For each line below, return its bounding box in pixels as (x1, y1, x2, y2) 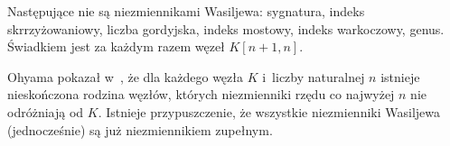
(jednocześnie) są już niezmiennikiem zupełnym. (7, 120, 273, 139)
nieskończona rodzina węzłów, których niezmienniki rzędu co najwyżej (7, 85, 395, 104)
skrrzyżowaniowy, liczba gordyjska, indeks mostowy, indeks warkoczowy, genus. (7, 19, 445, 38)
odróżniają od (7, 102, 84, 121)
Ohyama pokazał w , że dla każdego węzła (7, 67, 243, 86)
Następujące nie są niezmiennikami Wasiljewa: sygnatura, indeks (7, 2, 365, 20)
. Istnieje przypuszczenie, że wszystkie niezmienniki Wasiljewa (98, 102, 441, 121)
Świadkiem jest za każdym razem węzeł (7, 37, 225, 56)
